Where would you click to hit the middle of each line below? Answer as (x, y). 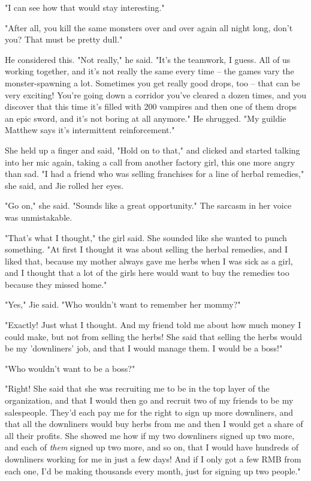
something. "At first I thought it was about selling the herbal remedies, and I (147, 249)
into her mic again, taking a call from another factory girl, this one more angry (150, 162)
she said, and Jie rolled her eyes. (64, 185)
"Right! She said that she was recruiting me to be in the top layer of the (137, 388)
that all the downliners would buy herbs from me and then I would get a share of (154, 424)
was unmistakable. (39, 217)
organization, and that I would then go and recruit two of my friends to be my (149, 400)
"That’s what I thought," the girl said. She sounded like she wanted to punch (146, 237)
